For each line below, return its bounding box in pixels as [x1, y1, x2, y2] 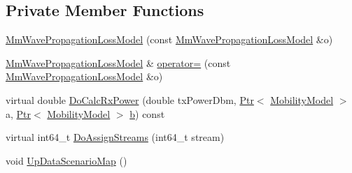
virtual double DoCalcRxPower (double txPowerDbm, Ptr [6, 92, 254, 107]
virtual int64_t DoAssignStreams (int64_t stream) [6, 130, 225, 144]
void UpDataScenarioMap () [6, 153, 127, 167]
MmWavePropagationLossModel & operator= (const [6, 55, 231, 70]
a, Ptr [6, 106, 31, 121]
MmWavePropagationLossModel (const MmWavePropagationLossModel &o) [6, 32, 333, 47]
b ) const [129, 106, 165, 121]
